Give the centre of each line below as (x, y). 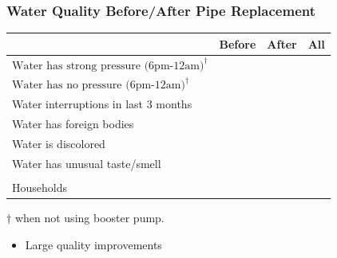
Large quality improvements (93, 244)
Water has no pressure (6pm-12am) (99, 86)
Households (40, 187)
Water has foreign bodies (73, 124)
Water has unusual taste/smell (87, 163)
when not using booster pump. (89, 217)
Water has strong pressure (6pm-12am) (108, 66)
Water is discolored (59, 143)
